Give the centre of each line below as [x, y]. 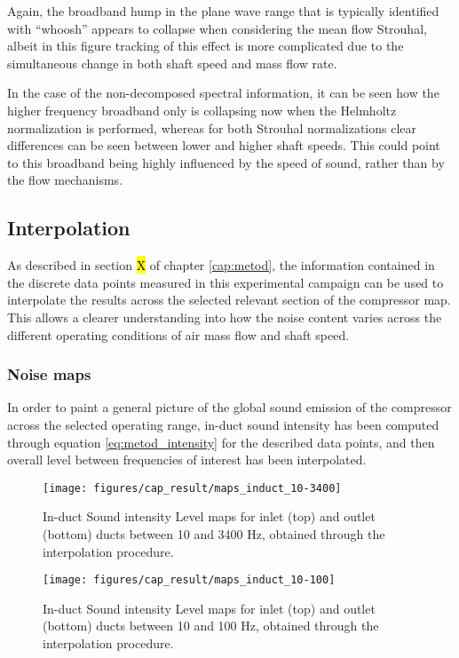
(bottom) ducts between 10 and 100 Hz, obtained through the [211, 626]
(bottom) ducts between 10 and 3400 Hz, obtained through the [214, 533]
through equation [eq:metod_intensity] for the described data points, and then [221, 442]
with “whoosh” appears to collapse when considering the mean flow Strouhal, [217, 28]
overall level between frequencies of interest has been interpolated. [187, 460]
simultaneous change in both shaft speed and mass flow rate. [172, 63]
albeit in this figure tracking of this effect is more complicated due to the [206, 46]
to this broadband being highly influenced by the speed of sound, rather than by [226, 162]
